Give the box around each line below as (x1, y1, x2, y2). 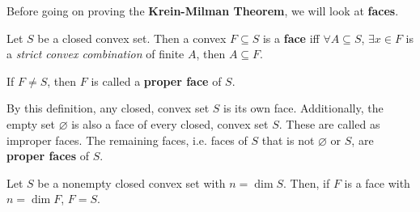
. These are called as (278, 115, 380, 132)
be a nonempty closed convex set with (37, 174, 226, 191)
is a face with (344, 174, 410, 191)
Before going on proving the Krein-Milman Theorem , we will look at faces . (6, 2, 399, 19)
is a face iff (262, 29, 320, 46)
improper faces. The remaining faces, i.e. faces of (6, 131, 248, 148)
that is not (261, 131, 315, 148)
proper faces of (6, 147, 89, 164)
